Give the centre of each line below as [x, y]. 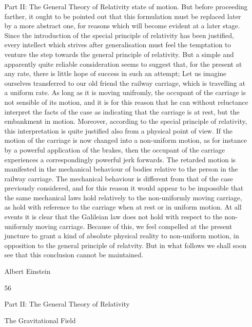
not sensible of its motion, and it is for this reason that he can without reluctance [126, 102]
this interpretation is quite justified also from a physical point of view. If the [118, 130]
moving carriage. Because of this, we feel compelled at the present [134, 226]
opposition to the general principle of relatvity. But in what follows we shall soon [126, 245]
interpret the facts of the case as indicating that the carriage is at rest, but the [122, 111]
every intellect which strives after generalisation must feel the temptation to [118, 45]
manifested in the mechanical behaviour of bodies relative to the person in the [121, 169]
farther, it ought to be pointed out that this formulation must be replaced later [123, 16]
